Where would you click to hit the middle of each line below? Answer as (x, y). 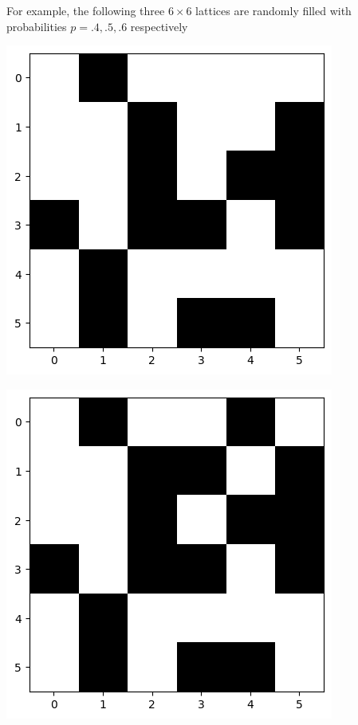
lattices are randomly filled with (273, 10)
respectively (159, 26)
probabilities (37, 26)
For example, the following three (86, 10)
